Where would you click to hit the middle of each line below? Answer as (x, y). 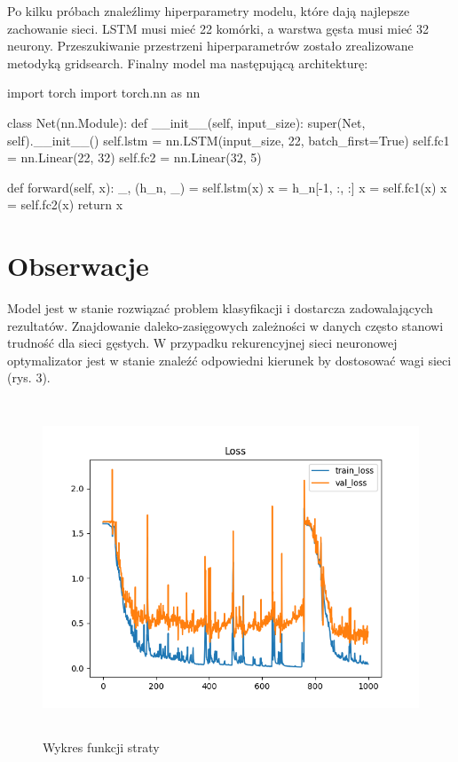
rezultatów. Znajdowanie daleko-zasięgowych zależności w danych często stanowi (225, 325)
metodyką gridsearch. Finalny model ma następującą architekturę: (188, 63)
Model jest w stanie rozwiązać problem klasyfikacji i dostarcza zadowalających (220, 308)
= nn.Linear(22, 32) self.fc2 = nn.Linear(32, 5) (134, 157)
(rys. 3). (29, 377)
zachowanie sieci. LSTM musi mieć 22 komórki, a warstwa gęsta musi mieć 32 (218, 28)
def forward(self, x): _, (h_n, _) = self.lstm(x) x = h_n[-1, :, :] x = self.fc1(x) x (227, 187)
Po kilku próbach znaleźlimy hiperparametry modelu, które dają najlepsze (209, 11)
